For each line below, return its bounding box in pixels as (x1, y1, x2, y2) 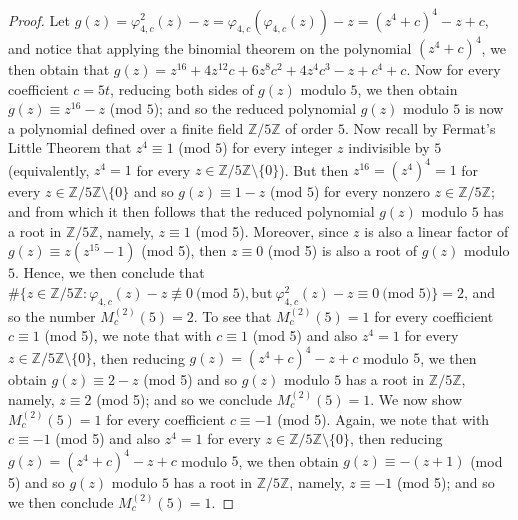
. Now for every (406, 59, 501, 79)
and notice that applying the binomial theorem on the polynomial (8, 37, 412, 57)
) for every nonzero (313, 181, 430, 202)
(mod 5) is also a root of (267, 240, 417, 261)
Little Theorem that (8, 137, 132, 158)
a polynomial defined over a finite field (8, 117, 244, 138)
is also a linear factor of (364, 220, 509, 241)
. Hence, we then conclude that (15, 262, 205, 283)
